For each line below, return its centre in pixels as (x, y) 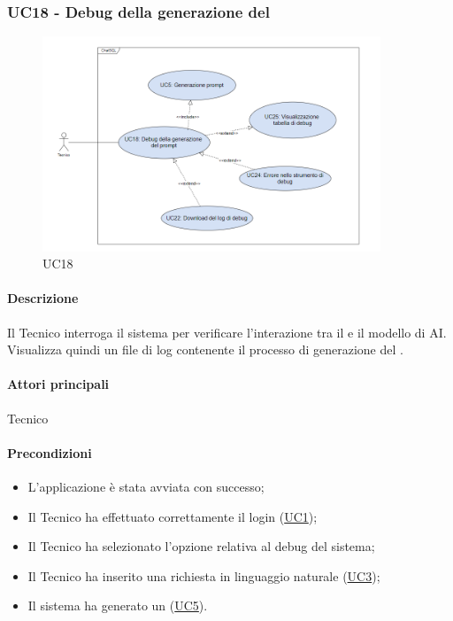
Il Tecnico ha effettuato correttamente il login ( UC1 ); (173, 516)
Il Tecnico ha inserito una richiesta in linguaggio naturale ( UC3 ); (204, 575)
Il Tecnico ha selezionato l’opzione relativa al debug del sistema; (201, 546)
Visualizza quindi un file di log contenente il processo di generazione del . (205, 349)
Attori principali (58, 384)
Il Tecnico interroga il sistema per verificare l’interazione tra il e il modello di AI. (227, 332)
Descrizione (43, 298)
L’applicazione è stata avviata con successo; (146, 486)
